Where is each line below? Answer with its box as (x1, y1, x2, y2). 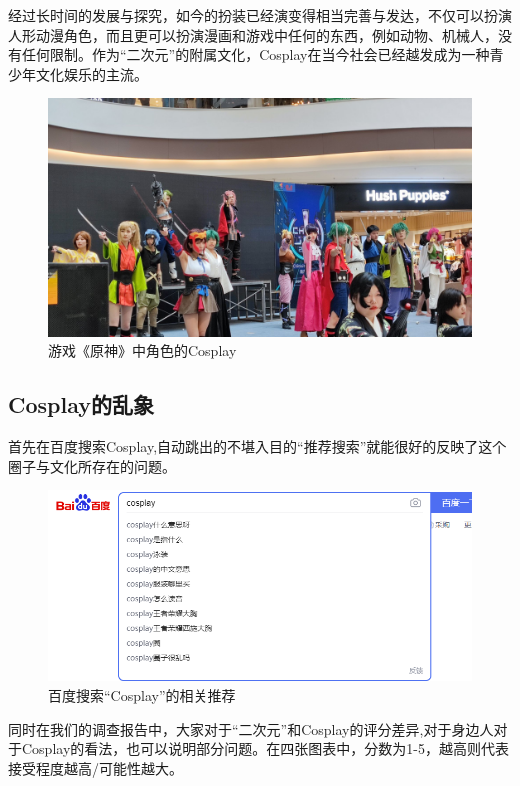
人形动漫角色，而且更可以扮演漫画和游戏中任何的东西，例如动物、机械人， (8, 24, 498, 45)
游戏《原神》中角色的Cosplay (48, 340, 237, 361)
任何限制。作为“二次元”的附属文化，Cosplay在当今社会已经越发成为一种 (21, 44, 490, 65)
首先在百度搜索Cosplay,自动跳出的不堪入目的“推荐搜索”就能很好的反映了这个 (8, 436, 507, 457)
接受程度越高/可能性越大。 (8, 757, 183, 778)
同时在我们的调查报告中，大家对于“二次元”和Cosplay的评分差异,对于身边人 (8, 718, 494, 739)
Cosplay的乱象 (8, 389, 154, 420)
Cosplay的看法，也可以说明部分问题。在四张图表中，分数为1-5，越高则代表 (21, 738, 509, 759)
